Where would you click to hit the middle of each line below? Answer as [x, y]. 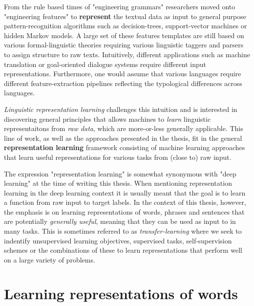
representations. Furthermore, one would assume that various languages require [123, 74]
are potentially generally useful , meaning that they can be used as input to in [120, 221]
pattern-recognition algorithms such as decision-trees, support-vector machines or [126, 26]
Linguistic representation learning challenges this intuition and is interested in [121, 109]
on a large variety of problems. [50, 259]
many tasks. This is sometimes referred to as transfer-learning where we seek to [123, 231]
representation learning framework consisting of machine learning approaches [125, 147]
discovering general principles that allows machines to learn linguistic [107, 119]
